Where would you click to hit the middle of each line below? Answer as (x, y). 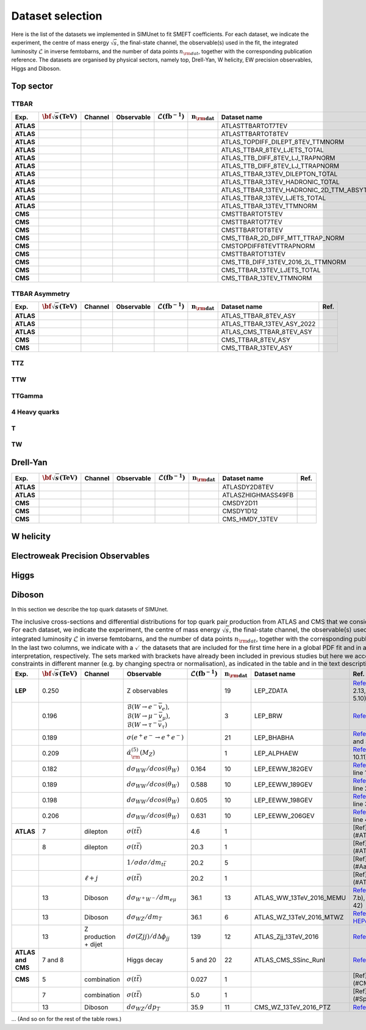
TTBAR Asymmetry (41, 294)
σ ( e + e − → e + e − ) (155, 737)
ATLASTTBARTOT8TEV (255, 134)
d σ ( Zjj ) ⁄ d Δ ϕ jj (148, 937)
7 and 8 (53, 960)
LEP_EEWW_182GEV (283, 769)
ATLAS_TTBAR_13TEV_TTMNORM (269, 206)
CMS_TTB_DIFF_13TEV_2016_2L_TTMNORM (284, 262)
